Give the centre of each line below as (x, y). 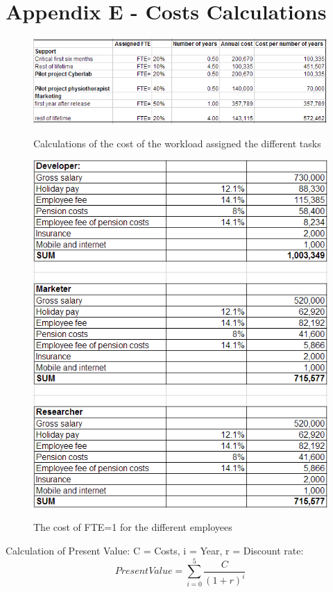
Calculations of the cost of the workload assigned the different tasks (177, 143)
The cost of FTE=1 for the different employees (133, 527)
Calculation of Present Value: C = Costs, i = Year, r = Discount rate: (155, 551)
